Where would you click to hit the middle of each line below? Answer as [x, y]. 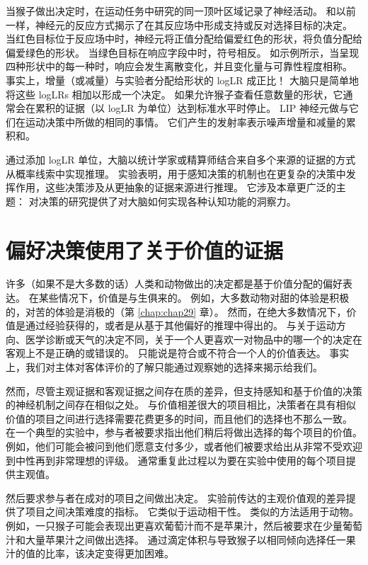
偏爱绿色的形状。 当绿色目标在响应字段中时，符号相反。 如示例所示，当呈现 [183, 52]
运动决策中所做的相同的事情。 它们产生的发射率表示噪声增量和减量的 [185, 121]
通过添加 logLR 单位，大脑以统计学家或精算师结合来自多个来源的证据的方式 [181, 159]
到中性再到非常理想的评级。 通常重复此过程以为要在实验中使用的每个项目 [176, 460]
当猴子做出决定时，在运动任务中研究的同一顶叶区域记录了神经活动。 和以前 [181, 11]
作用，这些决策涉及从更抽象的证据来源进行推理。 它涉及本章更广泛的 [176, 187]
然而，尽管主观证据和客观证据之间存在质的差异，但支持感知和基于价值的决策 [184, 390]
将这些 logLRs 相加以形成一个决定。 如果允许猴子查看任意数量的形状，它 [174, 94]
